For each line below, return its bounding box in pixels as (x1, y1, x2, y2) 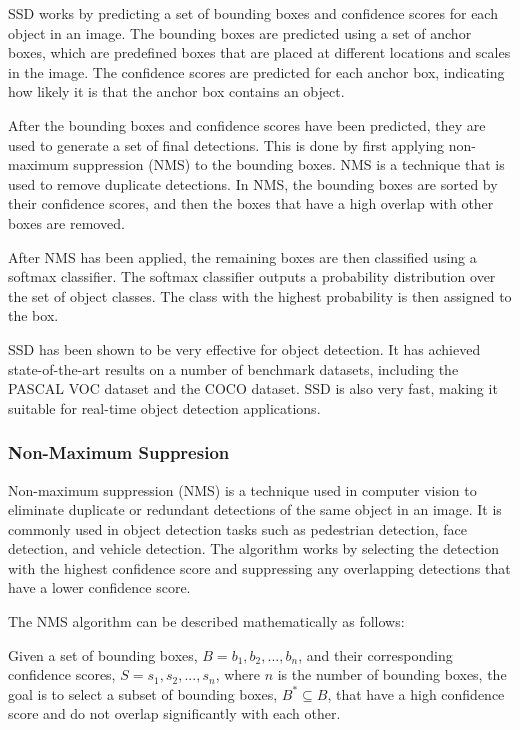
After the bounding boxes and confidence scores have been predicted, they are (8, 114, 486, 135)
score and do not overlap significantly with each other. (8, 703, 341, 724)
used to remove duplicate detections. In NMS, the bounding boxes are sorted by (8, 173, 498, 194)
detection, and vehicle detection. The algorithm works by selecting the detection (8, 538, 499, 559)
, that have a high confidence (327, 683, 505, 704)
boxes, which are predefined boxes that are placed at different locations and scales (8, 42, 511, 63)
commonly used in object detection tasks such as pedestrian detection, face (8, 518, 467, 539)
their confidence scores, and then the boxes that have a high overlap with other (8, 193, 494, 214)
